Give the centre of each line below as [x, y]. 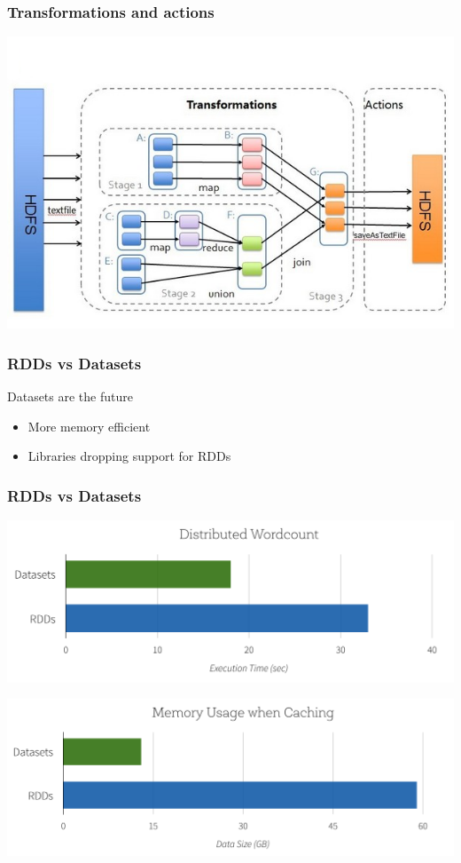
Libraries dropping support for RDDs [129, 456]
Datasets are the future [70, 396]
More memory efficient [89, 426]
